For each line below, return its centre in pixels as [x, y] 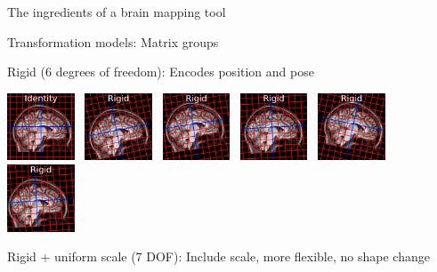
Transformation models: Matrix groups [113, 41]
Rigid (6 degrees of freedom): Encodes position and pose [161, 72]
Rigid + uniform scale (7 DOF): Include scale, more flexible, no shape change [218, 256]
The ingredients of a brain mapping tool [117, 12]
